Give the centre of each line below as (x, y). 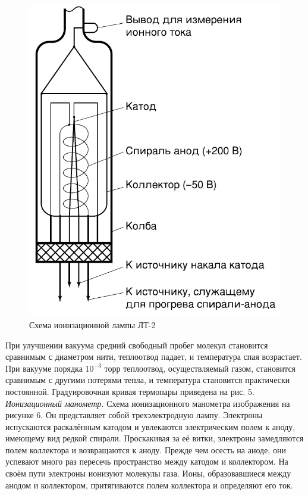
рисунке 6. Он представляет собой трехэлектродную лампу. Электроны (134, 415)
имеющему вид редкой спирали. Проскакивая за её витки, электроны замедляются (155, 438)
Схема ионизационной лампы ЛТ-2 (92, 324)
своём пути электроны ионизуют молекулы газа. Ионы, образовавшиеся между (148, 473)
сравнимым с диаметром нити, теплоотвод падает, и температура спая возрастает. (154, 357)
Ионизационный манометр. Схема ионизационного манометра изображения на (148, 403)
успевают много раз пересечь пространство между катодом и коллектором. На (147, 461)
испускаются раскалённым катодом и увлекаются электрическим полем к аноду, (150, 426)
